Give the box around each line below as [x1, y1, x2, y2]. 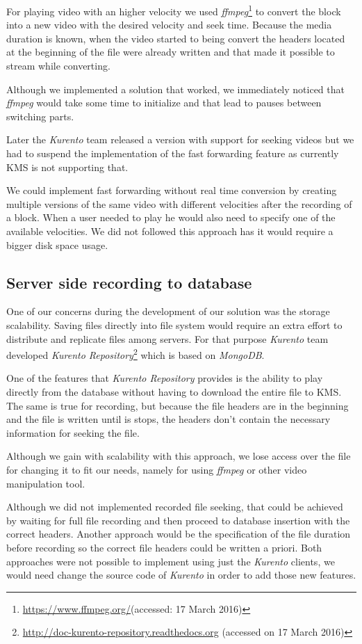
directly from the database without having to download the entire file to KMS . [6, 384, 342, 399]
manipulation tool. [6, 476, 85, 490]
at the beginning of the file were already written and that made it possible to [6, 45, 335, 59]
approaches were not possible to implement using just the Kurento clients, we [6, 554, 335, 568]
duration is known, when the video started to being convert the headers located [6, 31, 345, 45]
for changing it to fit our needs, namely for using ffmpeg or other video [6, 462, 307, 476]
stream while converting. [6, 58, 110, 73]
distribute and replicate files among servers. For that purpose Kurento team [6, 331, 329, 346]
